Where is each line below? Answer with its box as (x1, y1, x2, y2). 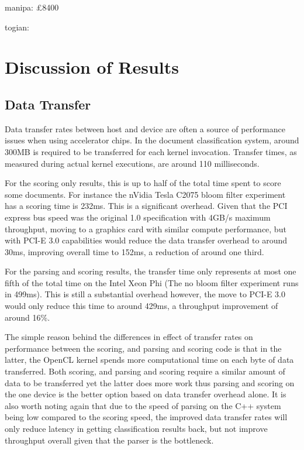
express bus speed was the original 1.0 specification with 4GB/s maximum (5, 211, 271, 223)
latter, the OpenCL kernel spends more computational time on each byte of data (5, 353, 294, 366)
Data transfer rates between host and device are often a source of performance (5, 122, 285, 135)
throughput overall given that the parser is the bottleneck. (5, 434, 214, 446)
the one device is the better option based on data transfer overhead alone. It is (5, 388, 286, 400)
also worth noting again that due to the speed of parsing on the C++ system (5, 399, 281, 411)
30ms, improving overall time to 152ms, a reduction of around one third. (5, 245, 264, 257)
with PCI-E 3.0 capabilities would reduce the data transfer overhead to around (5, 234, 287, 246)
